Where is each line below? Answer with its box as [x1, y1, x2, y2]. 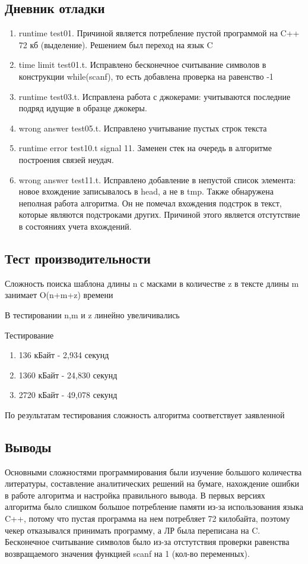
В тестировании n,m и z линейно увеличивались [5, 308, 180, 321]
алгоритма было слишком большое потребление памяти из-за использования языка [5, 500, 303, 513]
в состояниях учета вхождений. [18, 220, 132, 232]
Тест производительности [5, 249, 151, 267]
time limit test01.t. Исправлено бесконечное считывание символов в [18, 58, 266, 71]
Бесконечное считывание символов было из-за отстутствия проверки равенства [5, 535, 290, 548]
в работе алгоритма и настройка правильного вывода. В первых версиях [5, 488, 265, 501]
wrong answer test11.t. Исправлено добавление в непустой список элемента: [18, 173, 296, 186]
